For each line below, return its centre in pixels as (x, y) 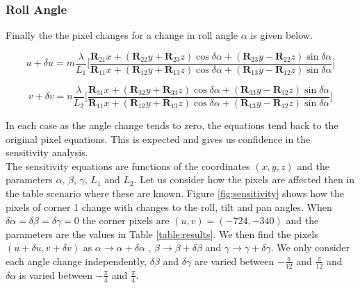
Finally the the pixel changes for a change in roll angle (122, 35)
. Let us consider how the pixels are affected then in (244, 179)
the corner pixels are (126, 220)
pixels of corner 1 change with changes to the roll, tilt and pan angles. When (169, 206)
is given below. (281, 35)
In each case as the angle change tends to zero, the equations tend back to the (172, 125)
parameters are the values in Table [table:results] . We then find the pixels (162, 234)
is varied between (56, 274)
